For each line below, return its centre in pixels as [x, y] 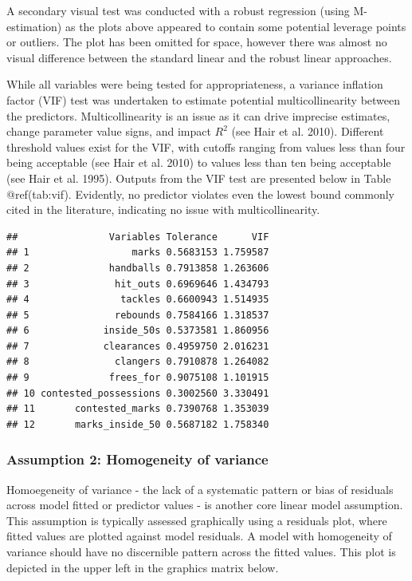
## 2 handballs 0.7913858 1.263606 [138, 268]
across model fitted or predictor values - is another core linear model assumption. [205, 505]
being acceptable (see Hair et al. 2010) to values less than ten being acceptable [199, 162]
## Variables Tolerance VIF [138, 237]
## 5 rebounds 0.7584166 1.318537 [138, 315]
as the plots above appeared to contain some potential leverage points [235, 26]
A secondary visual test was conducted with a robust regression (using [178, 10]
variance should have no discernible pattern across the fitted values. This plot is [201, 552]
